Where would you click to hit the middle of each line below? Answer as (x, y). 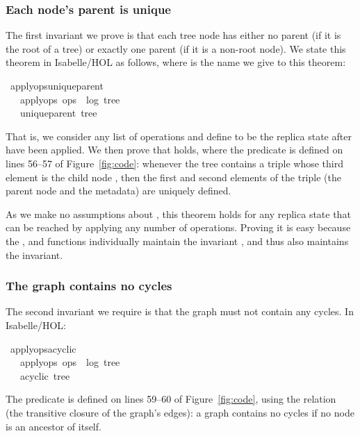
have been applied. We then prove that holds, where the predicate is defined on (174, 150)
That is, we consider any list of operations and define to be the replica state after (179, 136)
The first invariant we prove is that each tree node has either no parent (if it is (173, 35)
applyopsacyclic (43, 348)
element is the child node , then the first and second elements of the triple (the (173, 177)
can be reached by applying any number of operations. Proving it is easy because (178, 227)
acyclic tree (45, 375)
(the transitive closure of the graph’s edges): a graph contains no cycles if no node (180, 412)
